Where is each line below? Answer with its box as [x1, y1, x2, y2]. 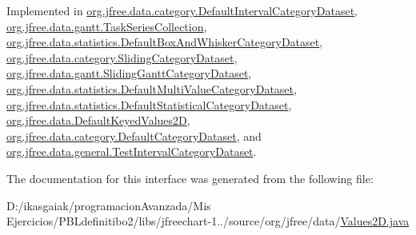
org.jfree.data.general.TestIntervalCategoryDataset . [6, 143, 257, 160]
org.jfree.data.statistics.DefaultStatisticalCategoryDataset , [6, 96, 292, 113]
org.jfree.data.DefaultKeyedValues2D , [6, 112, 190, 129]
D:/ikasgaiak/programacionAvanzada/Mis [6, 197, 211, 213]
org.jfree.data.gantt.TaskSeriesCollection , [6, 18, 207, 34]
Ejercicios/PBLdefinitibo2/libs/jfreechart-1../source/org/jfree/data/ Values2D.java [6, 213, 410, 229]
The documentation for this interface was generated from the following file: [6, 169, 374, 186]
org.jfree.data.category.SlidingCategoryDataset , [6, 49, 238, 66]
